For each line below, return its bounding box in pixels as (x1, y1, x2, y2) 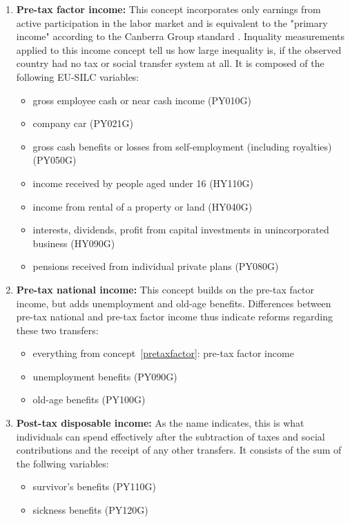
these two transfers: (16, 322, 99, 337)
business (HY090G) (32, 235, 115, 250)
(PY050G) (32, 153, 77, 167)
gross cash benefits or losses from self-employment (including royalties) (32, 139, 332, 153)
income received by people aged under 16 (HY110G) (32, 175, 254, 190)
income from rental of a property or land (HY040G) (32, 199, 253, 213)
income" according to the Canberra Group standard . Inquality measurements (16, 29, 345, 43)
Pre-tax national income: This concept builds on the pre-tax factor (16, 282, 315, 296)
